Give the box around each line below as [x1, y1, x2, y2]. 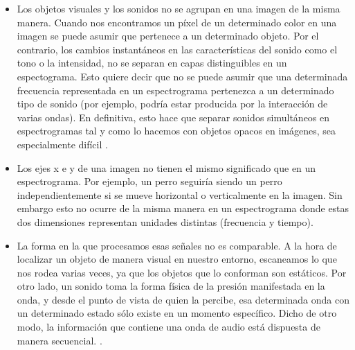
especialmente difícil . [17, 137, 108, 151]
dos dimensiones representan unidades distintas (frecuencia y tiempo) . [17, 214, 313, 229]
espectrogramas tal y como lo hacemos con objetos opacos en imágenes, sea [17, 123, 336, 138]
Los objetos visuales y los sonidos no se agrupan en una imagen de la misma [17, 1, 340, 15]
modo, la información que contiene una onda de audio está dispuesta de [17, 320, 320, 334]
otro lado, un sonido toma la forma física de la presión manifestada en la [17, 279, 325, 293]
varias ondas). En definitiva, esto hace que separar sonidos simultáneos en [17, 110, 330, 124]
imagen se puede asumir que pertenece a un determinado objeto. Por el [17, 28, 319, 43]
